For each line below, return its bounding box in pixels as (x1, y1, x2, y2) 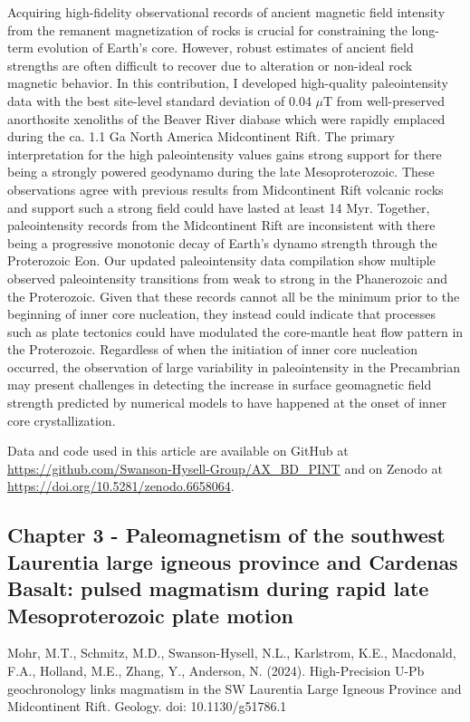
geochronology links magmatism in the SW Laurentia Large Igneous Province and (7, 679, 462, 698)
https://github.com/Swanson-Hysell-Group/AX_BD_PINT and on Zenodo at (7, 458, 443, 477)
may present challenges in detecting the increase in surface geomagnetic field (7, 375, 432, 394)
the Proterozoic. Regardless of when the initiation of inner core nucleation (7, 340, 418, 359)
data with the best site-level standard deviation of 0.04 (7, 91, 312, 110)
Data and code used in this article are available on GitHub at (7, 441, 349, 460)
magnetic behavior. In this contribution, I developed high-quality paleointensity (7, 73, 448, 92)
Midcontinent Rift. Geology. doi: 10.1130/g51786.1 (7, 697, 287, 716)
